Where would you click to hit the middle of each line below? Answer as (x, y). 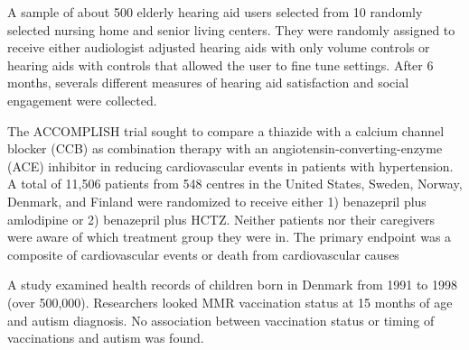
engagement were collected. (82, 100)
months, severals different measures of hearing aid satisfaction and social (208, 83)
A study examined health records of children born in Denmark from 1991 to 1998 (232, 285)
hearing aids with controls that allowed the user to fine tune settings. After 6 (220, 64)
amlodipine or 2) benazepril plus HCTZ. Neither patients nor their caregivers (221, 219)
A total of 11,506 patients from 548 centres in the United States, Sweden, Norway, (235, 184)
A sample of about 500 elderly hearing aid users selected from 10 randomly (215, 12)
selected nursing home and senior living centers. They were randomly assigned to (231, 29)
